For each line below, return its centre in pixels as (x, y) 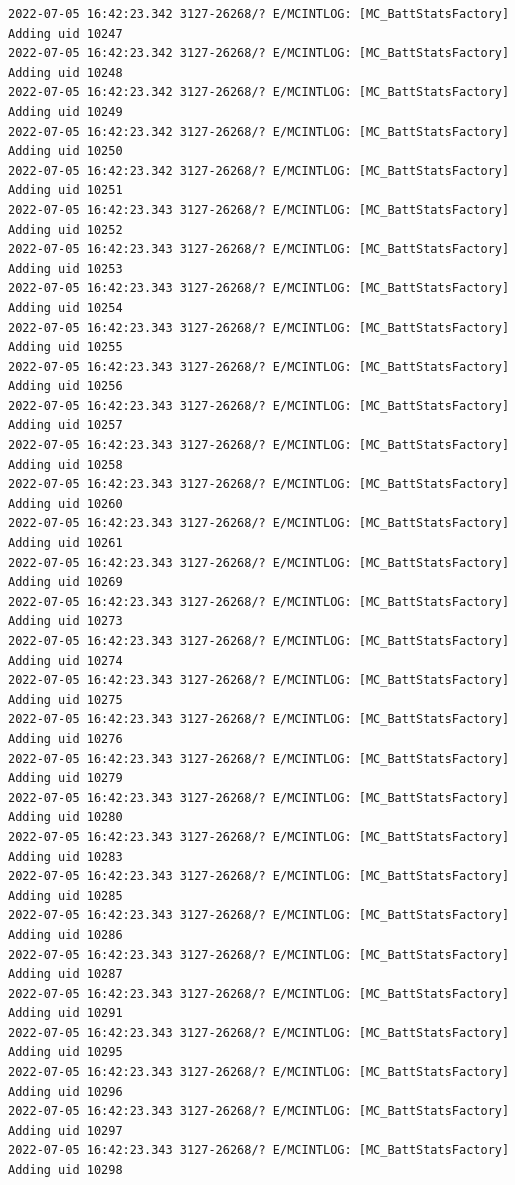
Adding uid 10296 (65, 1091)
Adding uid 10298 (65, 1170)
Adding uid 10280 (65, 817)
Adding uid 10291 (65, 1013)
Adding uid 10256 (65, 386)
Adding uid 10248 (65, 72)
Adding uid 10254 (65, 307)
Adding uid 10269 (65, 582)
